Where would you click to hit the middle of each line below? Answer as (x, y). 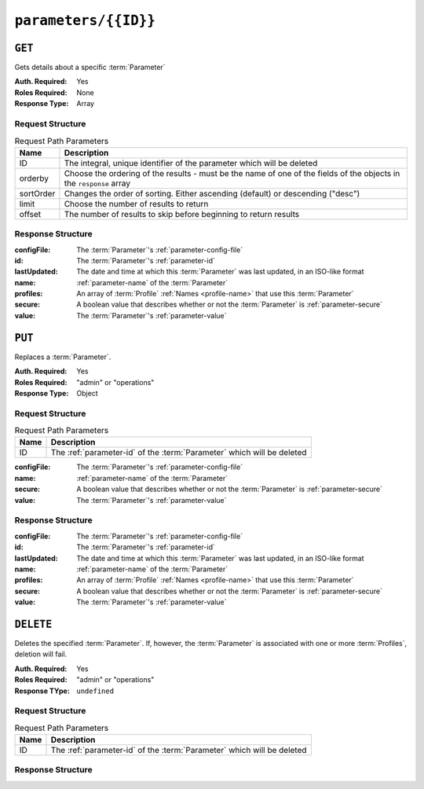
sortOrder (37, 193)
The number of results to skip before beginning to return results (182, 214)
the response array (97, 183)
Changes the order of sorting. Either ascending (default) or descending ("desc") (212, 193)
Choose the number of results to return (136, 204)
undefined (95, 691)
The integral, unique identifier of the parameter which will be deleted (191, 163)
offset (30, 214)
